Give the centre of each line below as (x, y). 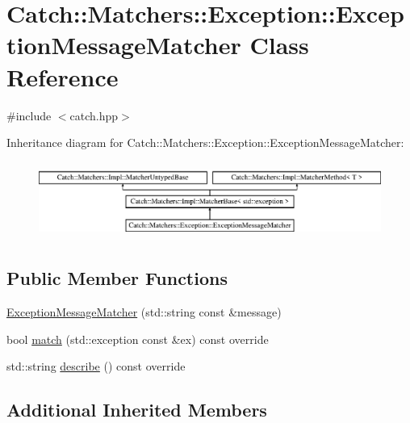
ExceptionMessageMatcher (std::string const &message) (144, 312)
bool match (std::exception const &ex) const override (138, 339)
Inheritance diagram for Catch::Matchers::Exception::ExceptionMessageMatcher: (205, 142)
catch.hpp (94, 115)
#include (29, 115)
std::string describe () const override (96, 366)
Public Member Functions (117, 278)
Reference (63, 76)
